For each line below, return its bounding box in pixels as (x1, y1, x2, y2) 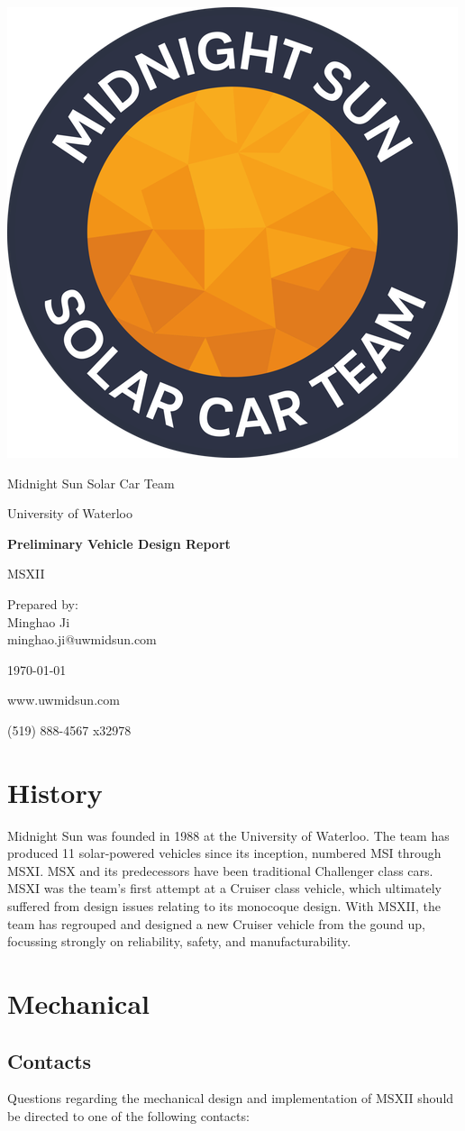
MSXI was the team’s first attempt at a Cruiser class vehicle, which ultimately (7, 879, 442, 898)
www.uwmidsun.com (7, 690, 120, 709)
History (7, 773, 103, 810)
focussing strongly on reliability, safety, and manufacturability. (7, 932, 351, 951)
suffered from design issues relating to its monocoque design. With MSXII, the (7, 897, 441, 916)
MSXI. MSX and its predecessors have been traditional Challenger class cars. (7, 861, 433, 880)
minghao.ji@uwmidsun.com (7, 630, 157, 649)
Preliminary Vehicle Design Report (7, 534, 231, 552)
